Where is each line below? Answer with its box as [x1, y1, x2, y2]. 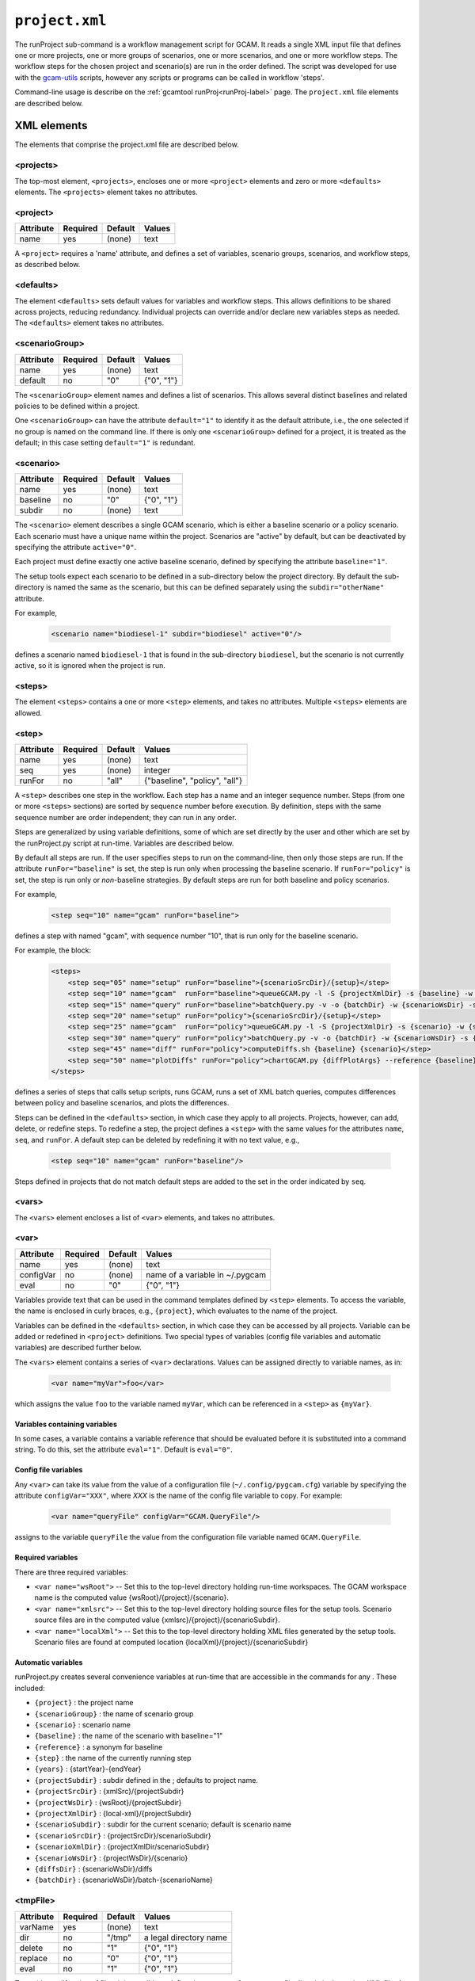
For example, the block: [14, 945, 92, 955]
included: [14, 1683, 45, 1693]
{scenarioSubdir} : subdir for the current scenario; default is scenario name [34, 1819, 292, 1830]
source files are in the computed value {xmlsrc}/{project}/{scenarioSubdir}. [34, 1615, 280, 1624]
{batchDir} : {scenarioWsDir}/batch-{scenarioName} [34, 1875, 214, 1885]
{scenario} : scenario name [34, 1720, 131, 1729]
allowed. [14, 708, 43, 717]
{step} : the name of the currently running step [34, 1754, 192, 1763]
